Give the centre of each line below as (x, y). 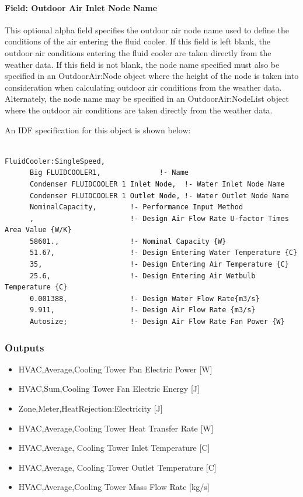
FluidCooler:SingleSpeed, (55, 161)
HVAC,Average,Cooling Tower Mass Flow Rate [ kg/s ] (114, 487)
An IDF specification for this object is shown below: (98, 130)
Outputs (25, 347)
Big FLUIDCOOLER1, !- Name (109, 173)
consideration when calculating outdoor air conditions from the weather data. (143, 87)
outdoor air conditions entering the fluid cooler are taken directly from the (138, 52)
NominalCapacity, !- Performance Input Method (136, 207)
